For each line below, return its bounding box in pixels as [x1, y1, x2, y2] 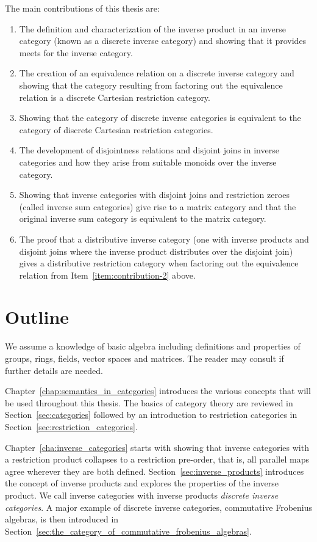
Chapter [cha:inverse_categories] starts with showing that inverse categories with [5, 441, 309, 453]
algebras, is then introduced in [5, 513, 119, 526]
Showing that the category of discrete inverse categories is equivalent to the [19, 111, 301, 124]
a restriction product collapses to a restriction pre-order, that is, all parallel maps [5, 453, 309, 466]
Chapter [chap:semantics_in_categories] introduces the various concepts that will [5, 384, 311, 397]
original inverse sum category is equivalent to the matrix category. [19, 212, 266, 225]
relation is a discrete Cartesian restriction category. [19, 90, 210, 103]
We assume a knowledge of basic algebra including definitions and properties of [5, 340, 301, 353]
